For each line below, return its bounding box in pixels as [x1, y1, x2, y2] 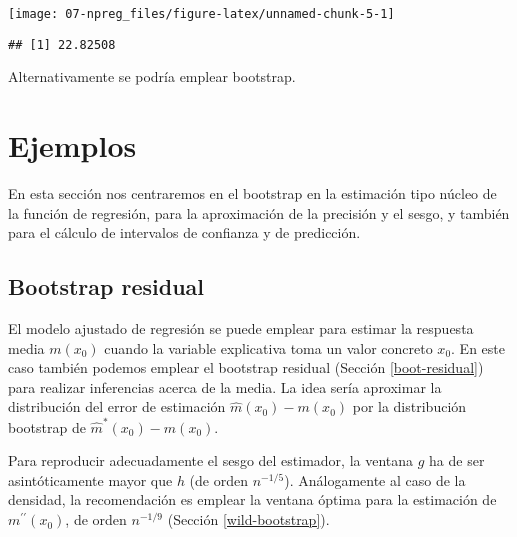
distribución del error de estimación [8, 396, 226, 417]
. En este [451, 337, 505, 358]
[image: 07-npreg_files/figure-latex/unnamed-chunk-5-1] [8, 7, 395, 21]
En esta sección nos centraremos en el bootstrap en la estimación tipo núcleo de [8, 183, 497, 204]
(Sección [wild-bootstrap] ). [167, 509, 330, 530]
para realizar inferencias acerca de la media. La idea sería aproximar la [8, 376, 442, 397]
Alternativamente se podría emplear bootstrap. [8, 66, 296, 87]
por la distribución [352, 396, 467, 417]
